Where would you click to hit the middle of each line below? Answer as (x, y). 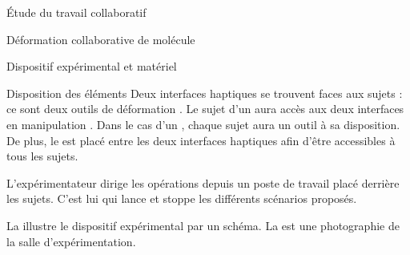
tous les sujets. (42, 156)
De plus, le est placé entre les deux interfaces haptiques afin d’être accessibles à (201, 140)
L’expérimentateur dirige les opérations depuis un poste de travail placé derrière (203, 182)
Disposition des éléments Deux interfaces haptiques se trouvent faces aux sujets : (205, 93)
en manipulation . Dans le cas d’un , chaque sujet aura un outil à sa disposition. (203, 124)
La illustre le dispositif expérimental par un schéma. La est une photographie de (203, 225)
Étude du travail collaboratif (76, 12)
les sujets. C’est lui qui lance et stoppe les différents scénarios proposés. (182, 198)
